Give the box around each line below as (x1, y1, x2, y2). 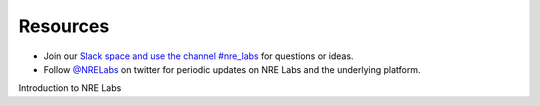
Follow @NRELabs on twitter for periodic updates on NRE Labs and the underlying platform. (43, 63, 421, 75)
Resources (18, 15, 110, 37)
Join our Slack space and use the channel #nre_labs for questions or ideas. (43, 50, 354, 62)
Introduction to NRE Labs (18, 82, 122, 94)
